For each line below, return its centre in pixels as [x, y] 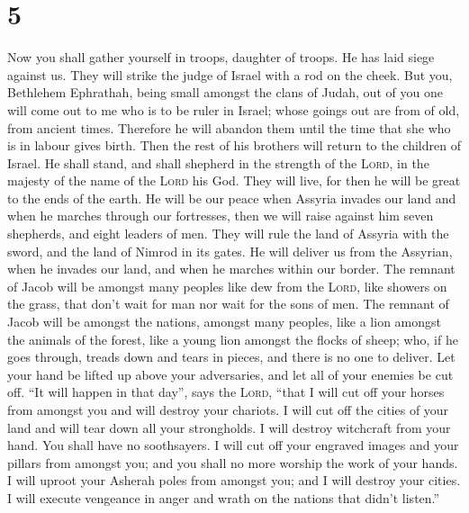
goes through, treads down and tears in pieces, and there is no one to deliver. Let [231, 357]
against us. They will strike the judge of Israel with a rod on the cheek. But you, [230, 74]
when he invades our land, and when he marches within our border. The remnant [231, 269]
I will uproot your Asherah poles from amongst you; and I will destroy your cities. [234, 480]
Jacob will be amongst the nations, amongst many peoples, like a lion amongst [225, 322]
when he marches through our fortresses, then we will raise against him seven [221, 216]
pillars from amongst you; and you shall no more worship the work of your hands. [233, 462]
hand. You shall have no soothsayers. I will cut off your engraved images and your [233, 445]
